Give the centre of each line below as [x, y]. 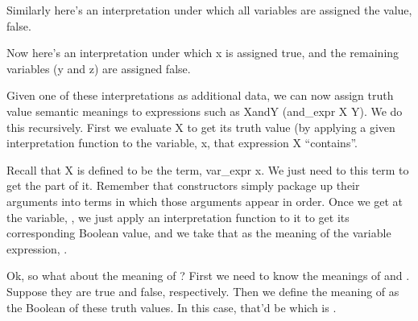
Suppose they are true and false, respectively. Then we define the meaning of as [203, 291]
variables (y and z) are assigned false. [99, 68]
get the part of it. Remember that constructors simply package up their [183, 185]
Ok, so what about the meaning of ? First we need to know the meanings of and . [208, 276]
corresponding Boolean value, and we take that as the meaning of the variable [199, 233]
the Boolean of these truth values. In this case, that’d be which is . [172, 307]
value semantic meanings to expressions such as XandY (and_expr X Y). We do [205, 111]
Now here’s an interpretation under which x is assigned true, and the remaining [203, 53]
